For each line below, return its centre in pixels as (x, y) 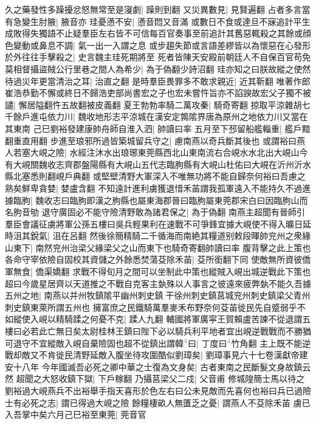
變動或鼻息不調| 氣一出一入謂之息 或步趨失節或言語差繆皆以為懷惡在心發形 (162, 45)
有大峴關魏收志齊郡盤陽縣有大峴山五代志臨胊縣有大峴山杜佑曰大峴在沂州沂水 (158, 164)
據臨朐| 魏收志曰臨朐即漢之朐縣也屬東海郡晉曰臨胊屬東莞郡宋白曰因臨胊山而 (156, 200)
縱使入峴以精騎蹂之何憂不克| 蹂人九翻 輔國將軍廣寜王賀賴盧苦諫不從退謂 (158, 319)
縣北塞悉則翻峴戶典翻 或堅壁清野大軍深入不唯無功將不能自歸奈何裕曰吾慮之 (155, 176)
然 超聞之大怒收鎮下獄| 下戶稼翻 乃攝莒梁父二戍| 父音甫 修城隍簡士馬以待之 (155, 378)
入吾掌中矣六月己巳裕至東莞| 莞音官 (76, 414)
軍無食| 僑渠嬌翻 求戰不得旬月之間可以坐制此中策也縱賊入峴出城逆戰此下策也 (158, 271)
